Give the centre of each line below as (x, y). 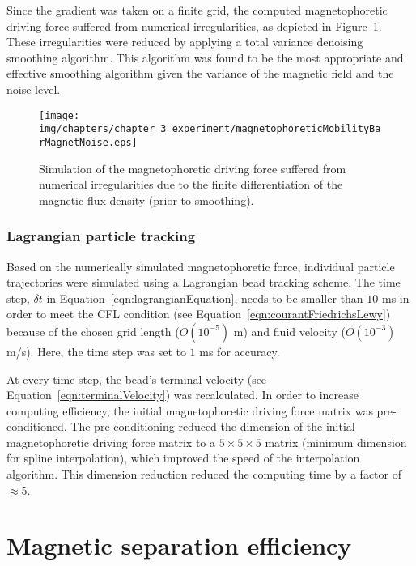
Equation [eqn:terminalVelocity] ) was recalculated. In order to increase (183, 395)
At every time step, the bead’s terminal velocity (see (137, 379)
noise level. (34, 89)
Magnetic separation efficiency (179, 545)
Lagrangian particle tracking (101, 236)
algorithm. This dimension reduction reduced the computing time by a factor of (204, 474)
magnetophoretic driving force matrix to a (111, 442)
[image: (59, 115)
